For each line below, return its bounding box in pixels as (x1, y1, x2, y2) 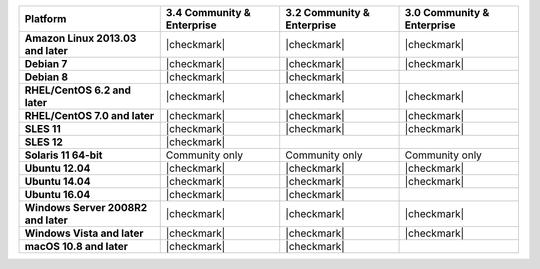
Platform (24, 12, 67, 25)
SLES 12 (24, 135, 64, 149)
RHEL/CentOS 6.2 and (24, 83, 132, 97)
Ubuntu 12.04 (24, 161, 91, 175)
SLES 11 (24, 122, 62, 135)
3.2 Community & (285, 6, 370, 19)
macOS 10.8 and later (24, 240, 129, 253)
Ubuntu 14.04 (24, 175, 91, 188)
